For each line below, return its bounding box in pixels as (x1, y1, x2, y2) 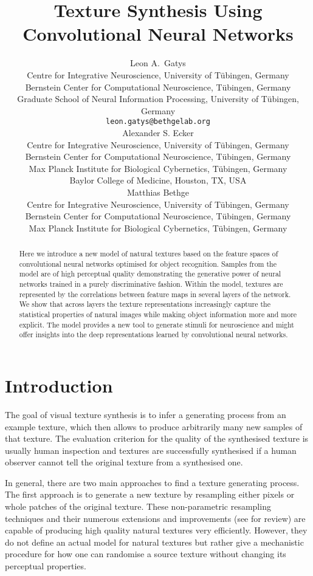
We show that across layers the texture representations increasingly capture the (19, 299, 270, 309)
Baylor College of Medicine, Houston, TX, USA (69, 174, 247, 187)
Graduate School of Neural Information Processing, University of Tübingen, (17, 92, 299, 105)
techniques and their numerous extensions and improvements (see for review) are (5, 512, 306, 524)
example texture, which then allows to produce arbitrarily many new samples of (5, 420, 303, 433)
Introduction (5, 372, 113, 397)
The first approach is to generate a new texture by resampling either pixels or (5, 488, 295, 501)
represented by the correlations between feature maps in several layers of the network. (19, 289, 291, 299)
